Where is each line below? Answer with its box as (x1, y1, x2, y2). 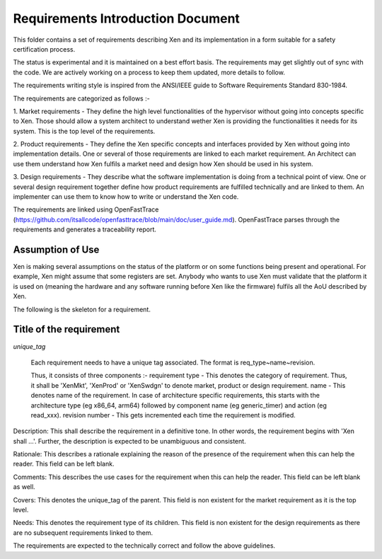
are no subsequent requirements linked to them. (13, 528, 154, 537)
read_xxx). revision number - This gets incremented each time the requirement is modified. (30, 410, 296, 419)
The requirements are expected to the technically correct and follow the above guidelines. (13, 541, 276, 550)
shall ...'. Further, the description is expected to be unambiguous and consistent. (13, 437, 247, 445)
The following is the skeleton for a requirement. (13, 305, 151, 313)
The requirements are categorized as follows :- (13, 94, 150, 103)
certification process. (13, 45, 76, 53)
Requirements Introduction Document (13, 11, 241, 26)
